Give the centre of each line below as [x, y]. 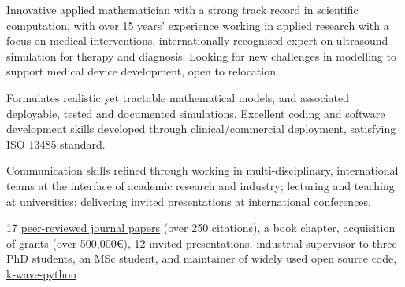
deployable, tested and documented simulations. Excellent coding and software [196, 113]
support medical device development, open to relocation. [143, 71]
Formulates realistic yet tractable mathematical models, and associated [178, 97]
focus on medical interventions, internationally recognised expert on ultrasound [197, 40]
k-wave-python [42, 273]
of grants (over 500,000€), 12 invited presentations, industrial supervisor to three [202, 243]
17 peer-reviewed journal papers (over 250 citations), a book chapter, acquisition [201, 228]
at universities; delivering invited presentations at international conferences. [189, 201]
